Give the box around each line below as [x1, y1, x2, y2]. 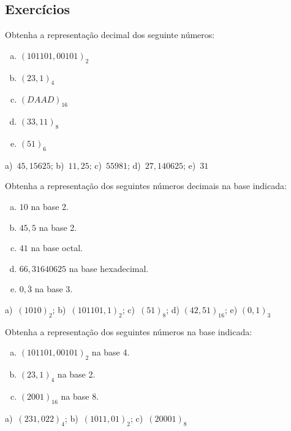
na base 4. [91, 346, 130, 359]
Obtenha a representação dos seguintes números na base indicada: [5, 325, 252, 338]
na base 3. [34, 282, 73, 295]
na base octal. [31, 241, 83, 254]
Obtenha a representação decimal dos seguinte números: [5, 28, 215, 41]
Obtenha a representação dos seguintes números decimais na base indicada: [5, 179, 287, 192]
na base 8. [61, 389, 99, 402]
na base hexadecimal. [69, 262, 149, 274]
